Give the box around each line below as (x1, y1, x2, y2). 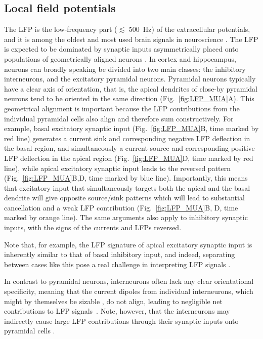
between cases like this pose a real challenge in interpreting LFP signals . (4, 259, 231, 269)
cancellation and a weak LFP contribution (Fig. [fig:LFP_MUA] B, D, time (4, 202, 238, 213)
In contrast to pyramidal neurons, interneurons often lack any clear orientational (4, 276, 254, 286)
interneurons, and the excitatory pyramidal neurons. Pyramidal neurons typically (4, 73, 256, 84)
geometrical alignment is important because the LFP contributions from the (4, 103, 240, 113)
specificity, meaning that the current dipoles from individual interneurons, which (4, 286, 253, 296)
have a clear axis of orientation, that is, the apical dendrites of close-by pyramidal (4, 83, 257, 94)
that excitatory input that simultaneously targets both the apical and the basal (4, 182, 250, 193)
